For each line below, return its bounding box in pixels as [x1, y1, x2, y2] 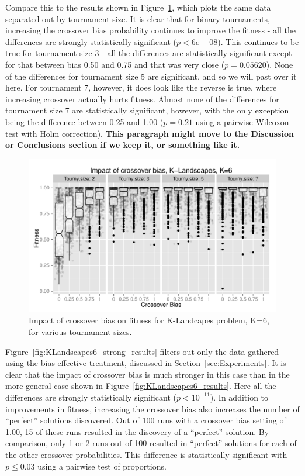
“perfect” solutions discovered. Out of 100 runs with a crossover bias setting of [5, 414, 286, 426]
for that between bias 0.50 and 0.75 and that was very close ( [5, 58, 225, 70]
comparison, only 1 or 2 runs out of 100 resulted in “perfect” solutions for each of [5, 437, 297, 449]
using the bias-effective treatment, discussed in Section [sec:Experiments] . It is [5, 357, 286, 369]
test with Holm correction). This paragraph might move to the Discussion [5, 127, 294, 139]
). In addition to [210, 391, 269, 403]
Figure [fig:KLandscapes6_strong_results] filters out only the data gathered [5, 345, 279, 357]
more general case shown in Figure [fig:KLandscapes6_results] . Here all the [5, 380, 276, 392]
